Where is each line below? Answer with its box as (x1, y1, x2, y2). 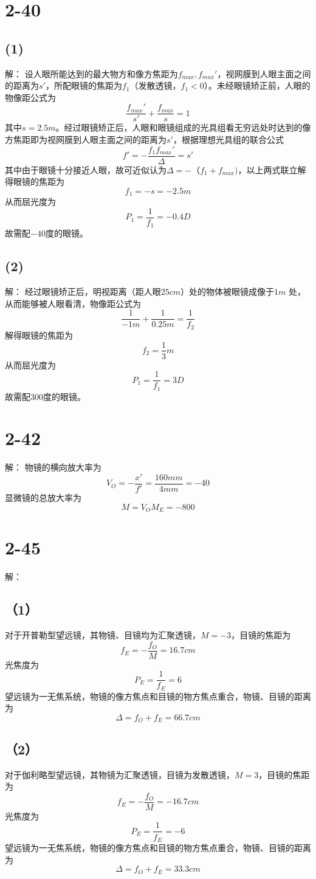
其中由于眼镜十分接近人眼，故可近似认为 (5, 163, 167, 176)
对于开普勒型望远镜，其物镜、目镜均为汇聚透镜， (5, 629, 201, 641)
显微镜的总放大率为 (5, 491, 81, 504)
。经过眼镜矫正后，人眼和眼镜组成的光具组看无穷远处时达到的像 (55, 121, 311, 134)
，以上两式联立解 (238, 163, 306, 176)
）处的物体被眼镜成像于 (180, 285, 275, 298)
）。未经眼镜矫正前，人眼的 (204, 79, 311, 92)
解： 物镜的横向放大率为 (5, 461, 101, 474)
